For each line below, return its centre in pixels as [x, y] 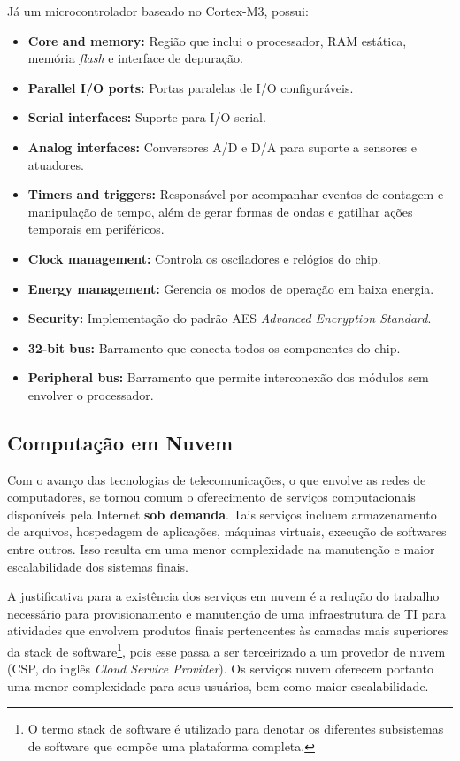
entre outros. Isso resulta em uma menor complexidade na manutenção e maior [221, 549]
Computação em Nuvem [120, 442]
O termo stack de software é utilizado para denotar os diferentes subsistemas [236, 729]
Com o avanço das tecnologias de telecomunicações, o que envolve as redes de [217, 479]
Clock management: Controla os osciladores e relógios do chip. [204, 258]
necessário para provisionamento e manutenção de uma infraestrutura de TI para [227, 613]
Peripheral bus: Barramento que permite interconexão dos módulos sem [228, 377]
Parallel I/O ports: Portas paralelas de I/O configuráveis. [191, 87]
